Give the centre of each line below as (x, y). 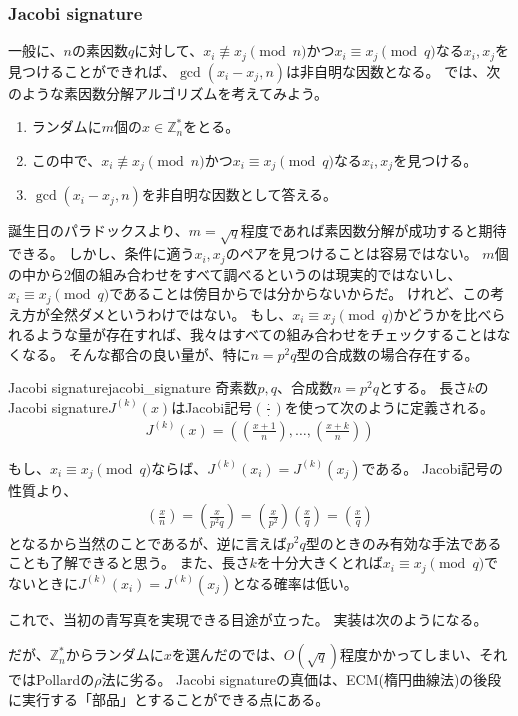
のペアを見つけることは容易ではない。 (351, 253)
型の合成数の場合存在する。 (387, 353)
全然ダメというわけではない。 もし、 (171, 313)
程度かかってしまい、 (409, 654)
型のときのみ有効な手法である (403, 542)
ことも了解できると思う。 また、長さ (129, 562)
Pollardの (65, 679)
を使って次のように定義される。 (389, 406)
